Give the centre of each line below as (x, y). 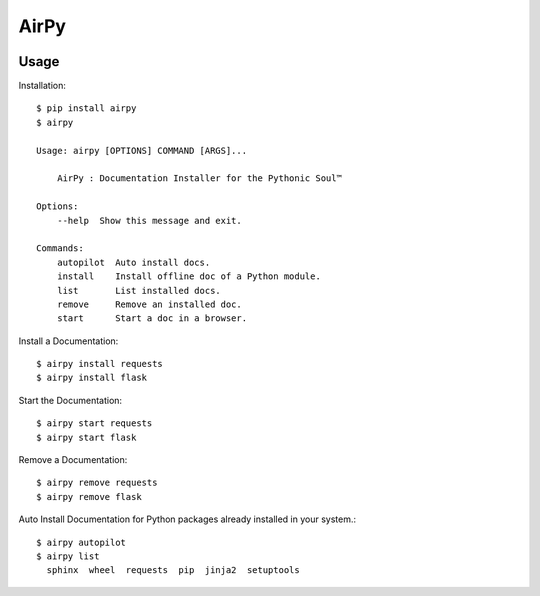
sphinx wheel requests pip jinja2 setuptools (173, 570)
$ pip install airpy (86, 108)
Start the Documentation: (70, 400)
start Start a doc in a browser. (152, 318)
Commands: (60, 248)
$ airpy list (68, 556)
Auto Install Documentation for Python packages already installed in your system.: (187, 519)
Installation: (42, 86)
